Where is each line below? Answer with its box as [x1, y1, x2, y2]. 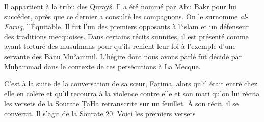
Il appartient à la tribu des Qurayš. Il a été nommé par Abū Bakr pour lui [4, 1, 236, 11]
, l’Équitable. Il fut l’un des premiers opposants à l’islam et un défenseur [22, 21, 249, 32]
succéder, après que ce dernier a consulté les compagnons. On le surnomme [4, 11, 238, 21]
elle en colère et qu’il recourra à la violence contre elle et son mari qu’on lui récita [4, 88, 260, 99]
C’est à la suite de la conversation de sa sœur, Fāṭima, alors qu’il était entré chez [4, 78, 258, 89]
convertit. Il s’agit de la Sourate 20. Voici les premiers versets [4, 108, 196, 118]
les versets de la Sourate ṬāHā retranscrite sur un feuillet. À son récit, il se [4, 98, 239, 109]
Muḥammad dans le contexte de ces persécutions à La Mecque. [4, 61, 201, 71]
